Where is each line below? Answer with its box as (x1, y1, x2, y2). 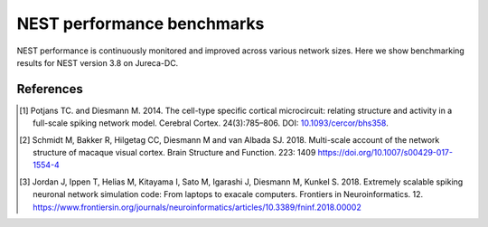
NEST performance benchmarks (16, 14, 265, 33)
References (16, 81, 83, 97)
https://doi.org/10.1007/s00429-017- (317, 147, 454, 158)
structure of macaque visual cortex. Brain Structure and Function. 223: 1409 (33, 147, 316, 158)
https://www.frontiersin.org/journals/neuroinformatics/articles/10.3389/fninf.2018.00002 (33, 202, 361, 213)
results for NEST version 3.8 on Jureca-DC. (16, 57, 179, 68)
